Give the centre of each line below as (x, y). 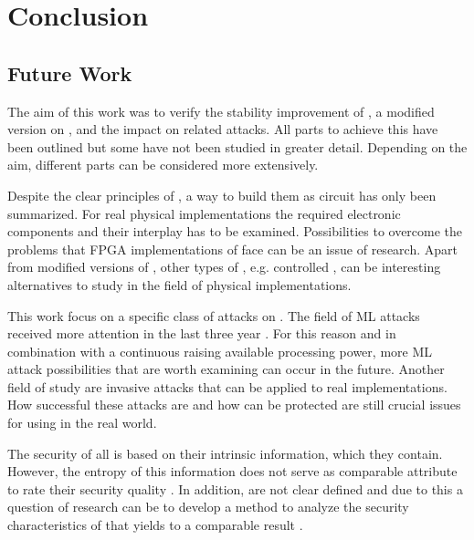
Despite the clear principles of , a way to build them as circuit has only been (222, 195)
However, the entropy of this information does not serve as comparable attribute (232, 471)
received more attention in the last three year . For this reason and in (202, 333)
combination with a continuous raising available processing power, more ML (220, 351)
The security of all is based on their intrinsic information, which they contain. (225, 453)
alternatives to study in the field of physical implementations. (179, 284)
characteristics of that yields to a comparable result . (155, 525)
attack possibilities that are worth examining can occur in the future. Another (226, 369)
